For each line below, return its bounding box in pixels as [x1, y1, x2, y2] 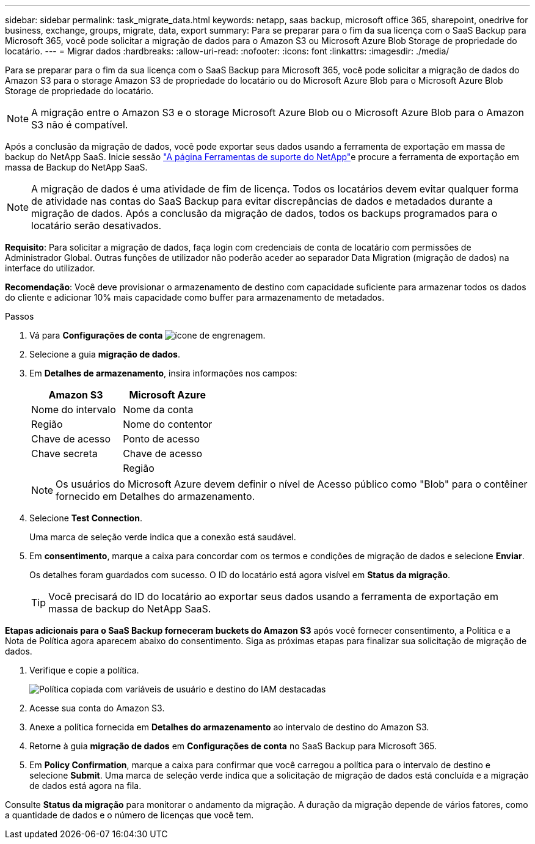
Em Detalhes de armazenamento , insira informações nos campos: [29, 368, 297, 378]
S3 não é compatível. [31, 119, 128, 131]
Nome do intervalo [31, 403, 116, 416]
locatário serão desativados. [31, 219, 162, 232]
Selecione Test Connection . [29, 513, 142, 523]
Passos [5, 311, 34, 321]
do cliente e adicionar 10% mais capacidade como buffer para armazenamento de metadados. [5, 292, 385, 303]
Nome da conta [123, 403, 194, 416]
